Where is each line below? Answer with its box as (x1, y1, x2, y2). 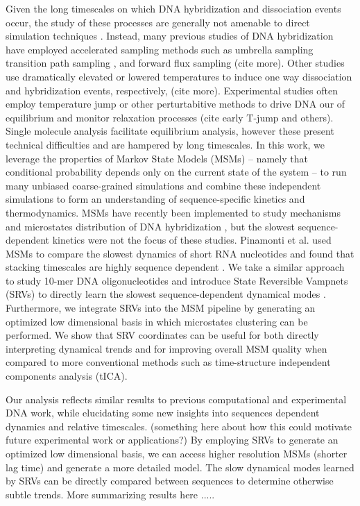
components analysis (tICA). (6, 369, 128, 383)
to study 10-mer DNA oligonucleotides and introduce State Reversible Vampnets (6, 273, 348, 287)
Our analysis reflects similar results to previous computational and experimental (6, 391, 347, 406)
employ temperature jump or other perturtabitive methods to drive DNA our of (6, 96, 345, 111)
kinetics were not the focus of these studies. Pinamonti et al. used (52, 233, 332, 247)
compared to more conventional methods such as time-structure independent (6, 355, 331, 369)
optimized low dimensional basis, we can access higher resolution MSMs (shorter (6, 446, 348, 460)
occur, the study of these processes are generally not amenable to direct (6, 15, 310, 29)
